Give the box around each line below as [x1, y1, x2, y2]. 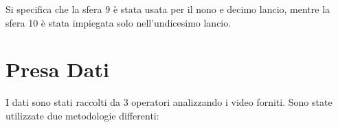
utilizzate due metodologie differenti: [5, 108, 159, 122]
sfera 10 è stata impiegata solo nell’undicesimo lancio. [5, 15, 232, 29]
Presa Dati [5, 55, 109, 83]
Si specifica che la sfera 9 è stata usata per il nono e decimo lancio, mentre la [5, 2, 330, 16]
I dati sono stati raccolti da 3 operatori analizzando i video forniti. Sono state [5, 95, 333, 109]
